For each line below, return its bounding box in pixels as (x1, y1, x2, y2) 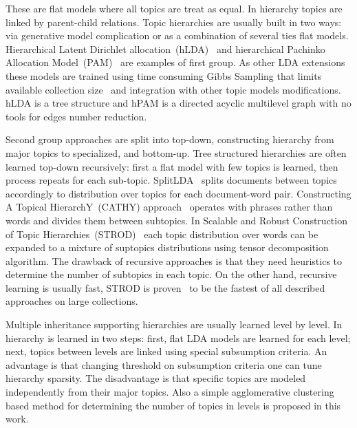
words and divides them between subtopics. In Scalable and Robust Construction (6, 213, 347, 227)
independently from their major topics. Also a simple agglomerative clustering (6, 385, 334, 399)
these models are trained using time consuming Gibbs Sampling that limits (6, 68, 322, 83)
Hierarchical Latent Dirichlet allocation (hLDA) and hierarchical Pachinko (6, 41, 325, 56)
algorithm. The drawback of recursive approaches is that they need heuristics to (6, 253, 343, 268)
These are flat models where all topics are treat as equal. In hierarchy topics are (6, 1, 343, 15)
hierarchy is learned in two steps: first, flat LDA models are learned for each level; (6, 330, 351, 345)
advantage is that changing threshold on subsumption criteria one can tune (6, 357, 322, 372)
